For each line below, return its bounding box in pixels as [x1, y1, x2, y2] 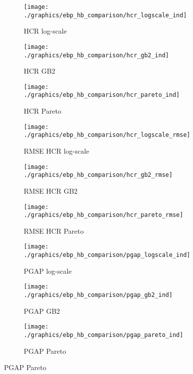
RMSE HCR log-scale [24, 146, 90, 156]
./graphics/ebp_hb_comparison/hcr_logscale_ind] [24, 11, 187, 19]
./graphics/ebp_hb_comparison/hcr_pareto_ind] [24, 91, 180, 99]
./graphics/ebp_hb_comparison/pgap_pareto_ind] [24, 331, 184, 338]
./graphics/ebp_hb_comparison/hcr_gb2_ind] [24, 51, 169, 59]
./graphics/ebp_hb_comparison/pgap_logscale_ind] [24, 251, 191, 259]
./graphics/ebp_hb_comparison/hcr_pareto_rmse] [24, 211, 184, 219]
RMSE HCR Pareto [24, 225, 84, 236]
